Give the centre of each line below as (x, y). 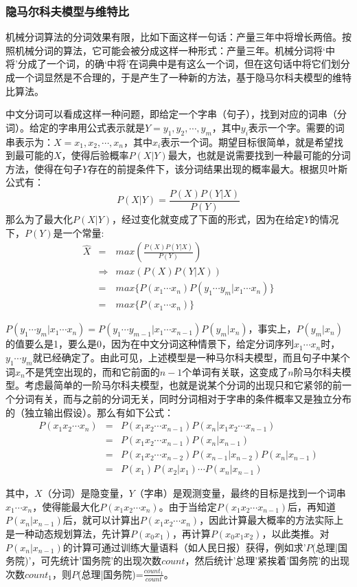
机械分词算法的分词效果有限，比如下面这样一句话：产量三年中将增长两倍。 (174, 37)
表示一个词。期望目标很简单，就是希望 (247, 141)
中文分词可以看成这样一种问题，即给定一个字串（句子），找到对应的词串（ (171, 114)
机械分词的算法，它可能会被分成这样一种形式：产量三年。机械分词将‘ (170, 50)
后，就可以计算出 (101, 520)
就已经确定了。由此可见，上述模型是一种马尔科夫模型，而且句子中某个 (191, 357)
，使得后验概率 (95, 155)
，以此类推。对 (296, 533)
